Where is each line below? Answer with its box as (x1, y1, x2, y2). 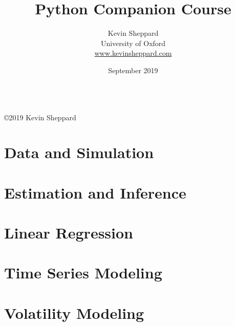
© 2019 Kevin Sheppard (4, 112, 76, 122)
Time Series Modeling (4, 262, 162, 283)
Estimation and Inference (4, 182, 186, 203)
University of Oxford (100, 37, 166, 48)
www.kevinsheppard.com (94, 48, 172, 58)
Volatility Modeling (4, 302, 144, 323)
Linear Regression (4, 222, 134, 243)
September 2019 (108, 64, 158, 75)
